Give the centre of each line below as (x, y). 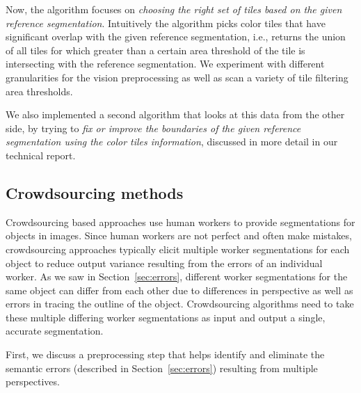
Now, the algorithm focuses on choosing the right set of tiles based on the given (174, 9)
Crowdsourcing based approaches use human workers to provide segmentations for (180, 222)
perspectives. (33, 382)
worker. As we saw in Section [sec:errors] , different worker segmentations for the (177, 276)
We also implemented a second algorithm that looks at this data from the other (175, 114)
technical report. (41, 155)
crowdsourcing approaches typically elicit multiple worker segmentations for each (178, 249)
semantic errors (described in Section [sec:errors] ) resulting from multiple (162, 368)
